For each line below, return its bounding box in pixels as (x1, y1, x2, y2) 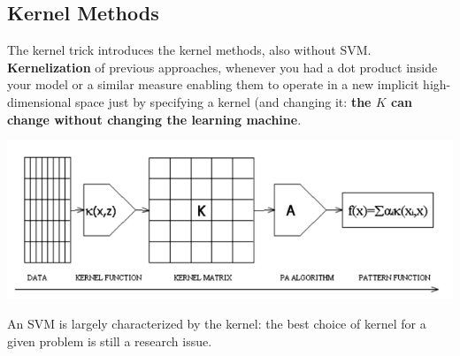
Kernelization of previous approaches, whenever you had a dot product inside (7, 57, 438, 76)
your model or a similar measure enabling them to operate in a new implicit (7, 75, 419, 94)
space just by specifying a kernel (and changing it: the (75, 92, 372, 110)
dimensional (7, 92, 72, 110)
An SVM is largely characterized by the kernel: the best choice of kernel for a (7, 314, 426, 333)
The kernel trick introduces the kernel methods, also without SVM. (7, 41, 372, 59)
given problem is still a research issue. (7, 331, 212, 350)
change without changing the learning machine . (7, 110, 302, 128)
